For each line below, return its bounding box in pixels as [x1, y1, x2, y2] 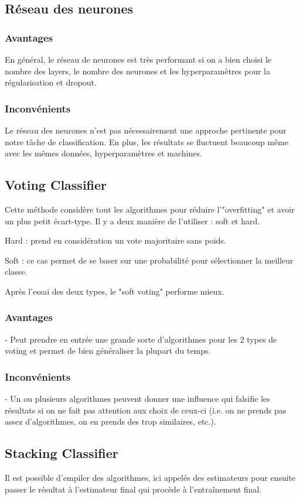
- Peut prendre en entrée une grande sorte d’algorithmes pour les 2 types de [5, 333, 277, 345]
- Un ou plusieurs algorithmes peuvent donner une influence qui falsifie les [5, 392, 270, 405]
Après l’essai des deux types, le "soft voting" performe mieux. [5, 285, 224, 297]
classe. [5, 265, 28, 278]
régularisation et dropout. [5, 76, 97, 88]
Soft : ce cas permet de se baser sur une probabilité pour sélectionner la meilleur [5, 254, 294, 266]
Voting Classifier [5, 176, 107, 194]
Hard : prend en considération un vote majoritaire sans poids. [5, 234, 226, 247]
